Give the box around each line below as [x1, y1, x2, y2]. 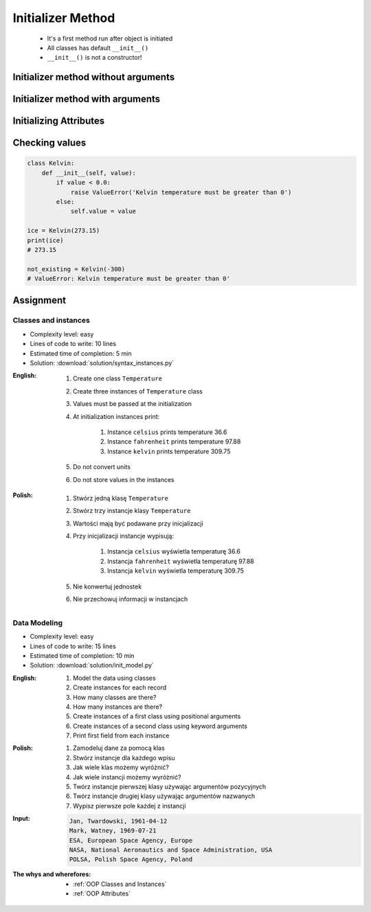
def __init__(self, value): [41, 169, 137, 176]
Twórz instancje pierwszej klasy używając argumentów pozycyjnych [73, 783, 267, 791]
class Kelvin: [27, 159, 75, 168]
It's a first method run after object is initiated [47, 34, 173, 43]
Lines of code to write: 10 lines [30, 340, 117, 348]
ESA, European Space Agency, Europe [69, 836, 193, 844]
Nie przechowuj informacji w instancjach [73, 595, 188, 604]
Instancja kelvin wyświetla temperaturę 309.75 [107, 567, 244, 575]
